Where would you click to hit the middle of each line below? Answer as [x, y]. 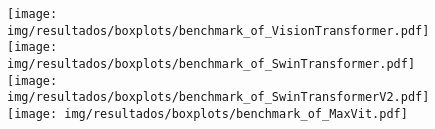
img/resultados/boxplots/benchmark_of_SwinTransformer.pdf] [211, 63]
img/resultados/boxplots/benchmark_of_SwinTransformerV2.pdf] [218, 97]
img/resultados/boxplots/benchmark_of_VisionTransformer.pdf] [218, 30]
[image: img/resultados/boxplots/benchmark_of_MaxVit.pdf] [207, 113]
